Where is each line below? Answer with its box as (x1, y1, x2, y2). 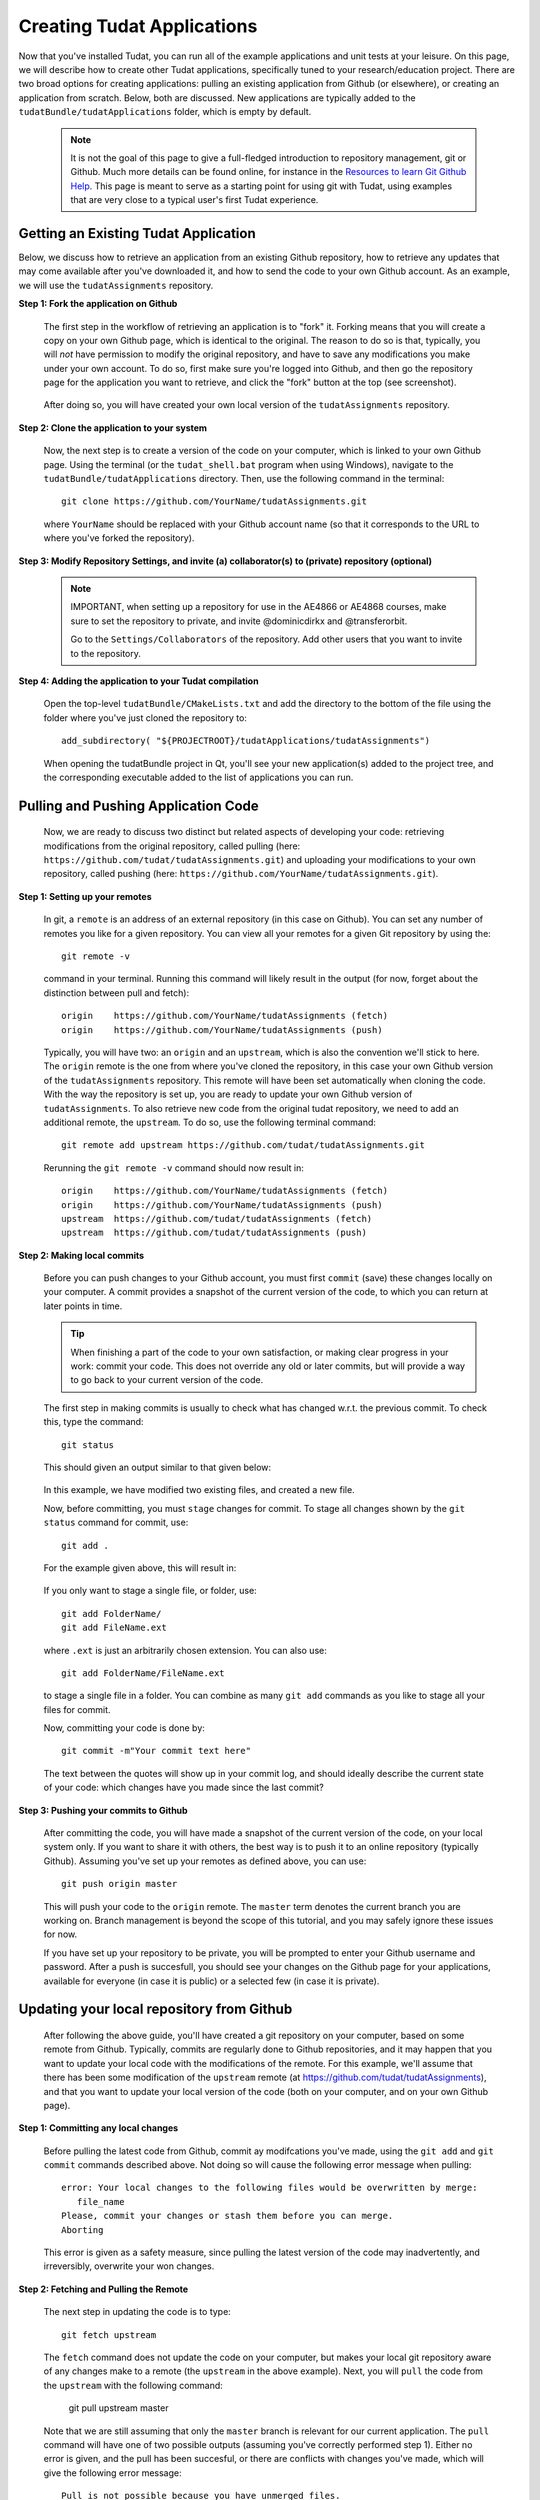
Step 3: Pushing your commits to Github (18, 1804, 189, 1816)
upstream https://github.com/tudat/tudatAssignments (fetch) (61, 1213, 373, 1224)
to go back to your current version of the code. (70, 1374, 264, 1386)
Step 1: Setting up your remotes (18, 890, 152, 902)
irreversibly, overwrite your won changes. (43, 2260, 215, 2272)
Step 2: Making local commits (18, 1249, 145, 1261)
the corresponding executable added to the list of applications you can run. (43, 771, 354, 783)
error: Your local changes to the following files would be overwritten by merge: (61, 2182, 478, 2194)
